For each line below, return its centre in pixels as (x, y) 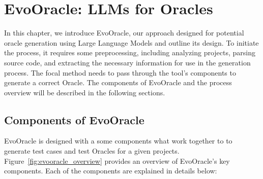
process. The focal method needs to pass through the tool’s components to (120, 72)
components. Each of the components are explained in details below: (111, 171)
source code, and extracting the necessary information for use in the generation (127, 62)
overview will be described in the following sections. (85, 92)
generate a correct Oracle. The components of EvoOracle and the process (118, 82)
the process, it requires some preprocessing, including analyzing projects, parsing (130, 52)
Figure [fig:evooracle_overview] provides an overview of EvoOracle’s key (117, 160)
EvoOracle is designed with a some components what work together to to (118, 141)
